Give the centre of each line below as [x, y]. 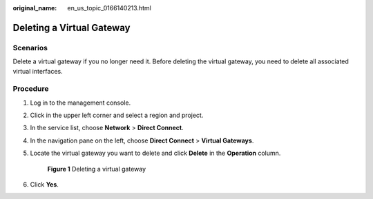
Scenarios [30, 48]
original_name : [35, 8]
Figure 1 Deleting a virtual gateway [97, 169]
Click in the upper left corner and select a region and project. [117, 115]
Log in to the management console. [80, 103]
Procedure [31, 89]
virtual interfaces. [38, 71]
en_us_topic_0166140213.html [109, 8]
